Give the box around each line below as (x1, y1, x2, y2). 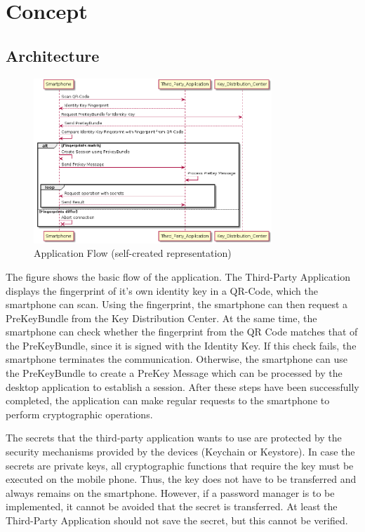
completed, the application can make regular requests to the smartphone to (6, 393, 330, 408)
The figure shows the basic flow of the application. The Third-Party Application (6, 269, 350, 284)
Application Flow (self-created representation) (34, 246, 232, 260)
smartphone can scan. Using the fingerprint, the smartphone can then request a (6, 297, 348, 312)
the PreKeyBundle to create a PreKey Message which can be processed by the (6, 366, 343, 380)
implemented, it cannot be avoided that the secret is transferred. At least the (6, 499, 338, 514)
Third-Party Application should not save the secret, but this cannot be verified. (6, 513, 348, 527)
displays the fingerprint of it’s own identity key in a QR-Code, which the (6, 283, 319, 298)
